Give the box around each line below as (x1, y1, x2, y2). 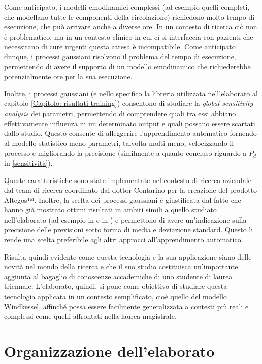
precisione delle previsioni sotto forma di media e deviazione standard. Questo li (4, 224, 253, 235)
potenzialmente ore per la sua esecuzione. (4, 71, 133, 82)
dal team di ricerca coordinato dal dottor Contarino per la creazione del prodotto (4, 185, 257, 195)
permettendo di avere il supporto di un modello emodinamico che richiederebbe (4, 61, 251, 71)
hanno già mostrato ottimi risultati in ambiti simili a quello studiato (4, 204, 217, 215)
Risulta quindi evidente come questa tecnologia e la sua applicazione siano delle (4, 251, 252, 262)
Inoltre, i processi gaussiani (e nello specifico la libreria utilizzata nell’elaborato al (4, 88, 258, 98)
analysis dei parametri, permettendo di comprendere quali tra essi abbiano (4, 107, 236, 118)
